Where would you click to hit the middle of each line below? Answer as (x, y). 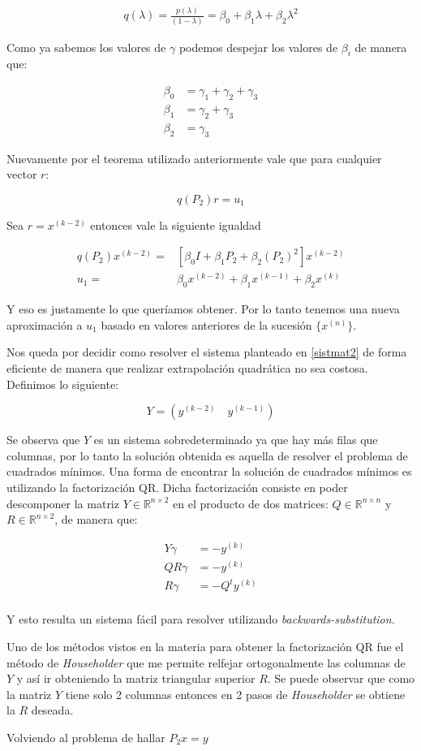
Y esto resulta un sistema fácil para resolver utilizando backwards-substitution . (201, 619)
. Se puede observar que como (341, 678)
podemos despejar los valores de (258, 47)
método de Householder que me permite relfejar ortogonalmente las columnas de (206, 662)
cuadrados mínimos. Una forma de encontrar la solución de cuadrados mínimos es (209, 471)
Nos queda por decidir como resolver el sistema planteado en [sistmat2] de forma (207, 352)
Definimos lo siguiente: (63, 384)
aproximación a (45, 324)
